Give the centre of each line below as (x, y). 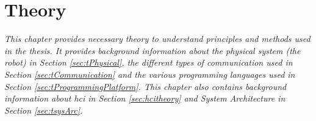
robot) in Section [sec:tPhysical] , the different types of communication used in (149, 62)
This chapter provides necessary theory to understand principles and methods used (157, 39)
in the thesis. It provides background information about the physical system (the (153, 50)
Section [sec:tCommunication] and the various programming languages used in (150, 74)
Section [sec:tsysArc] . (44, 110)
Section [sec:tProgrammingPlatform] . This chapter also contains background (145, 86)
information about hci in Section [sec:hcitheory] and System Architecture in (145, 98)
